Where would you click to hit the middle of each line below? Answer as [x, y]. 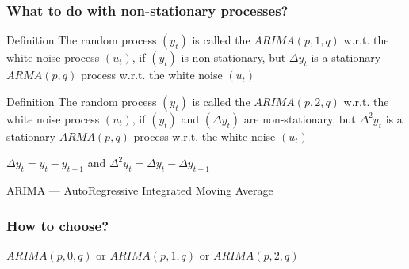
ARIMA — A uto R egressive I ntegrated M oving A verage [140, 190]
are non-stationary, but [300, 118]
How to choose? [58, 225]
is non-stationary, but [233, 57]
